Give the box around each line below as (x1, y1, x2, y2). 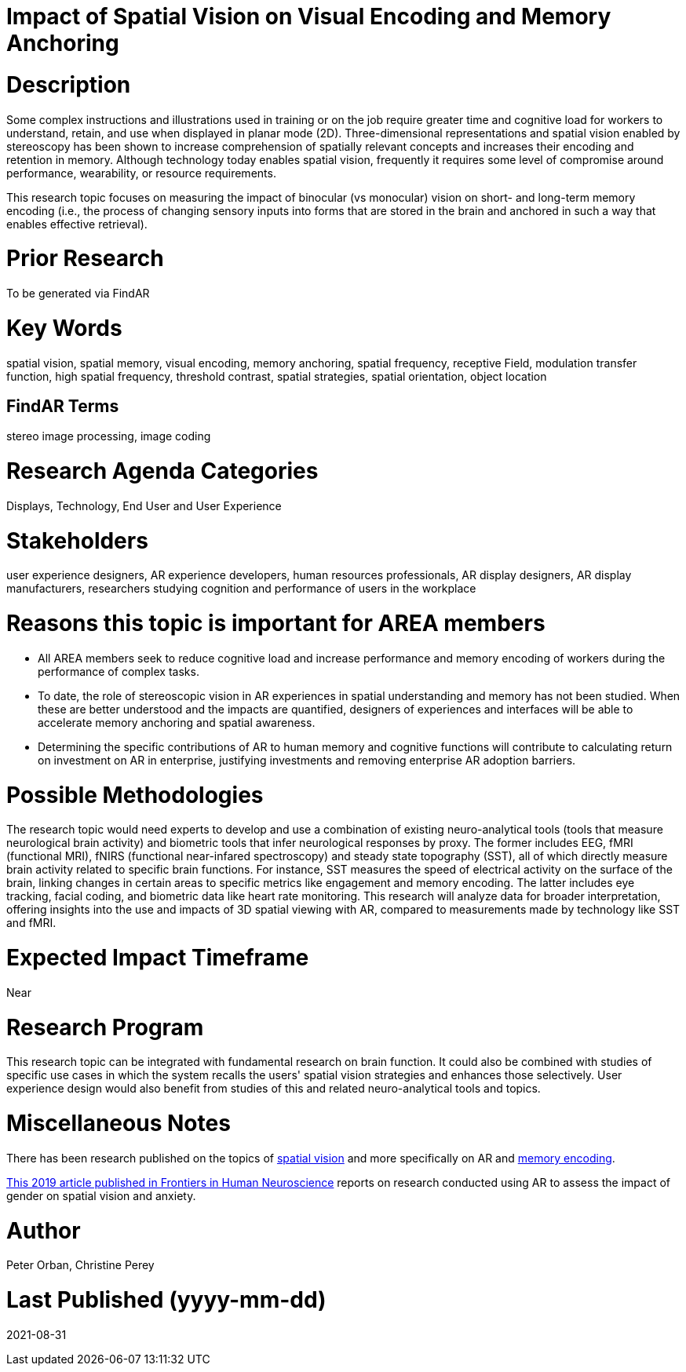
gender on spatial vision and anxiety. (6, 1188, 196, 1202)
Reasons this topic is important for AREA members (6, 610, 546, 637)
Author (6, 1217, 81, 1244)
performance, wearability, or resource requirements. (6, 166, 276, 180)
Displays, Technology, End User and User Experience (6, 498, 282, 513)
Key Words (6, 314, 122, 341)
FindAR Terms (6, 396, 119, 416)
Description (6, 71, 131, 98)
